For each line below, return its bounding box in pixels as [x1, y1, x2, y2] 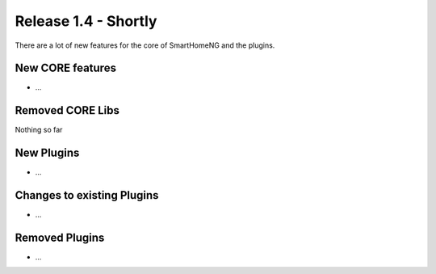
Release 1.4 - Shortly [15, 12, 157, 30]
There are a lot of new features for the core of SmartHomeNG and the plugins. [15, 40, 275, 50]
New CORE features [15, 61, 117, 75]
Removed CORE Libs [15, 103, 120, 117]
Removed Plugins [15, 230, 105, 244]
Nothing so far [15, 125, 63, 135]
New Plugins [15, 146, 80, 160]
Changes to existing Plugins [15, 188, 159, 202]
